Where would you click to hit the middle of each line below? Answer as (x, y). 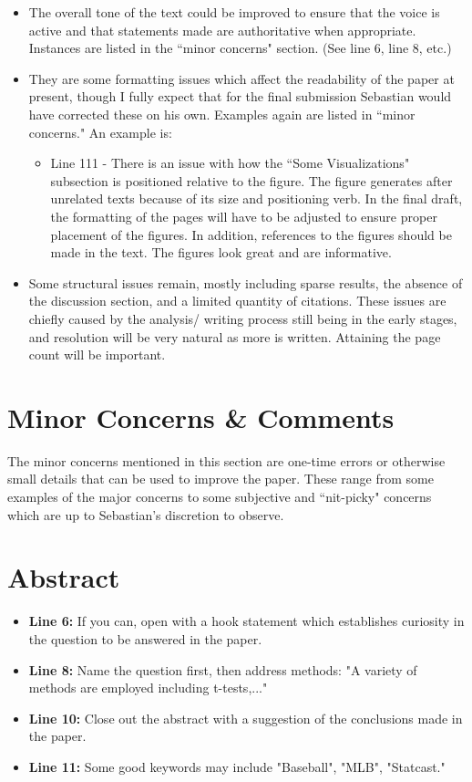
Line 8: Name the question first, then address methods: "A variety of (223, 669)
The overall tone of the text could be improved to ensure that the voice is (234, 12)
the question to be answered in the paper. (145, 638)
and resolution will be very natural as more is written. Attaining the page (235, 336)
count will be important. (97, 355)
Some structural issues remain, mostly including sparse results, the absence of (246, 282)
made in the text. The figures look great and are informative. (221, 252)
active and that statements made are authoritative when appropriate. (222, 30)
